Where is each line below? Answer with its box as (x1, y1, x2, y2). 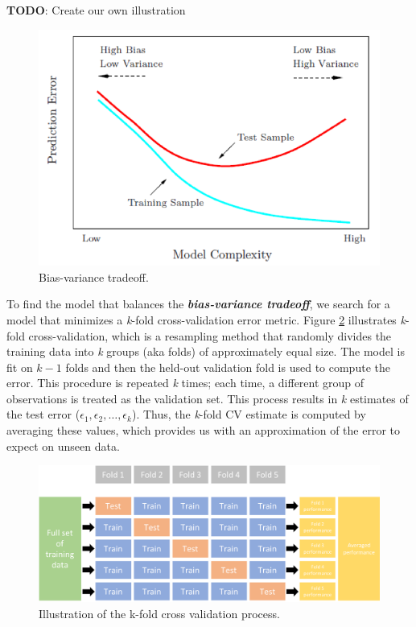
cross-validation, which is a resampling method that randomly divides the (28, 327, 392, 344)
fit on (6, 358, 33, 375)
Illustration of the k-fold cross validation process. (39, 605, 280, 622)
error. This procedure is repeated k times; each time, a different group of (6, 374, 365, 391)
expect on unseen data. (6, 437, 120, 454)
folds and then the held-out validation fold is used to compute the (65, 358, 390, 375)
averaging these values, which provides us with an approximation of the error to (6, 422, 400, 439)
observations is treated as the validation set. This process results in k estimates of (6, 390, 409, 406)
